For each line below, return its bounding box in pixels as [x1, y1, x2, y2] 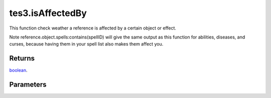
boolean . [9, 67, 28, 73]
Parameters [9, 80, 47, 89]
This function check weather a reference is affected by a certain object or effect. [9, 25, 177, 31]
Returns [9, 54, 35, 62]
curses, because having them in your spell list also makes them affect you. [9, 41, 164, 47]
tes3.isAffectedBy [9, 7, 87, 18]
